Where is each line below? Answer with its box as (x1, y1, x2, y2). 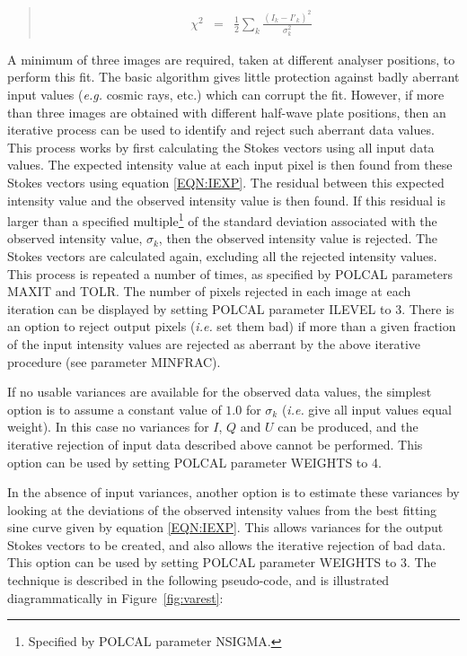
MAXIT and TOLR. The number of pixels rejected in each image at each (7, 282, 411, 301)
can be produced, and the (278, 417, 419, 436)
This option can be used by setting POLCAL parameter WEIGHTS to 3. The (7, 553, 436, 572)
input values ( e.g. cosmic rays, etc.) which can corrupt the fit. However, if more (7, 84, 445, 103)
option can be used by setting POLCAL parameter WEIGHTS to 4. (7, 452, 382, 471)
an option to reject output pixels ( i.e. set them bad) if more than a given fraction (7, 317, 456, 336)
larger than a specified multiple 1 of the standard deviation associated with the (7, 209, 437, 230)
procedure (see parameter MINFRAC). (7, 352, 221, 371)
